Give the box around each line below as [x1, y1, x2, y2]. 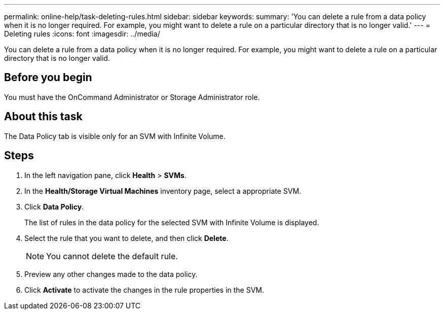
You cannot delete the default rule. [46, 251, 178, 261]
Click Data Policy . [24, 202, 84, 211]
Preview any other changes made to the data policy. [24, 269, 198, 278]
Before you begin [4, 71, 92, 84]
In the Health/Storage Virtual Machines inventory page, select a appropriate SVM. [24, 186, 302, 195]
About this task [4, 110, 83, 123]
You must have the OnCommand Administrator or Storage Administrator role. [4, 92, 260, 101]
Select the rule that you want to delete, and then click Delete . [24, 233, 229, 242]
